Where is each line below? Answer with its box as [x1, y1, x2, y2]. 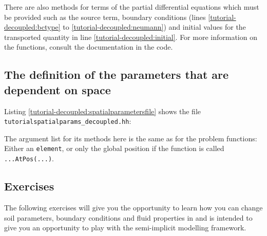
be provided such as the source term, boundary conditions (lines [4, 11, 206, 22]
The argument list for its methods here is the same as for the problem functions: [4, 133, 257, 143]
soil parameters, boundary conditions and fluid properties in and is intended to [4, 212, 253, 223]
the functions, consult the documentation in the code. [4, 41, 173, 52]
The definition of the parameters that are [4, 67, 229, 82]
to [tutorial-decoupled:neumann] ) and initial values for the [63, 22, 246, 32]
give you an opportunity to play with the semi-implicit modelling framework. [4, 222, 246, 233]
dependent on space [4, 81, 111, 97]
